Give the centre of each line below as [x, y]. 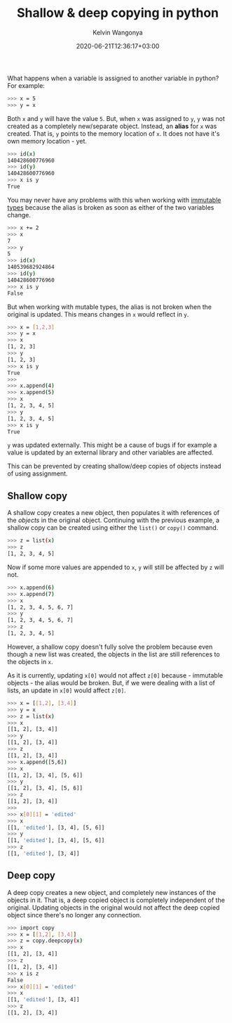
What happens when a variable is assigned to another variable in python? [113, 78]
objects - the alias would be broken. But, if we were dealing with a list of [111, 682]
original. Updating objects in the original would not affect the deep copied [114, 907]
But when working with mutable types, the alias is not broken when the [110, 307]
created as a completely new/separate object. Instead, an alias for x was [112, 126]
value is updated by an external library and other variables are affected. [110, 452]
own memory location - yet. [47, 141]
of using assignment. [37, 474]
